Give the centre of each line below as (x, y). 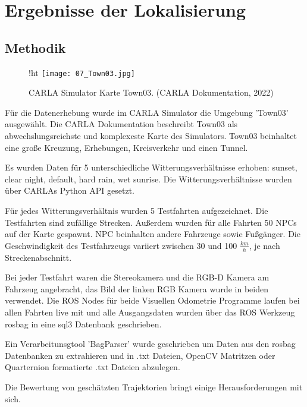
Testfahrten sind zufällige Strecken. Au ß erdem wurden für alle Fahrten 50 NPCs (151, 222)
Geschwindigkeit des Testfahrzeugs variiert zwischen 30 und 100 (121, 245)
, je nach (264, 245)
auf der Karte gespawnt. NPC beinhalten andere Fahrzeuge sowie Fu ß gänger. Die (153, 234)
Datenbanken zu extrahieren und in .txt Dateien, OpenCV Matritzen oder (140, 355)
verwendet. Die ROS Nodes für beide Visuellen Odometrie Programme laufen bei (152, 300)
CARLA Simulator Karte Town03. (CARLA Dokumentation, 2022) (151, 92)
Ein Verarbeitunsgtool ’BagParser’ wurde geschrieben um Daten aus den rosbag (150, 344)
